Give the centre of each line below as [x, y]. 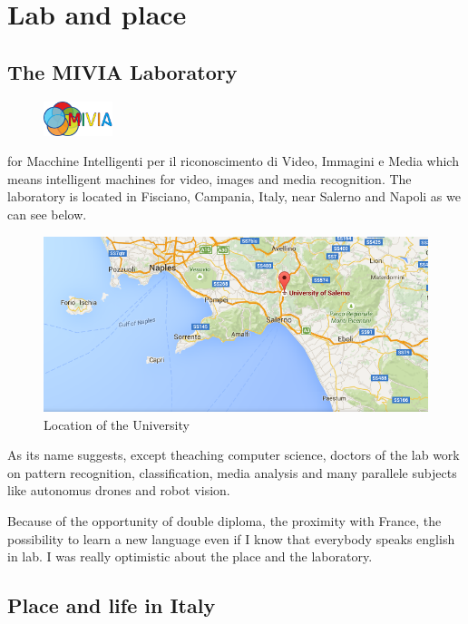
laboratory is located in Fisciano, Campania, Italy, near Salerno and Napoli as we [234, 196]
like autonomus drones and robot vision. [119, 490]
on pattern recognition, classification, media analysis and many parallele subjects [232, 472]
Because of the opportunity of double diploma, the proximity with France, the [224, 520]
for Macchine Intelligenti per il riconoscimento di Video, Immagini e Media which [233, 161]
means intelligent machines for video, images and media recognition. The [210, 178]
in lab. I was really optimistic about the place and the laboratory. [190, 556]
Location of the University [117, 424]
